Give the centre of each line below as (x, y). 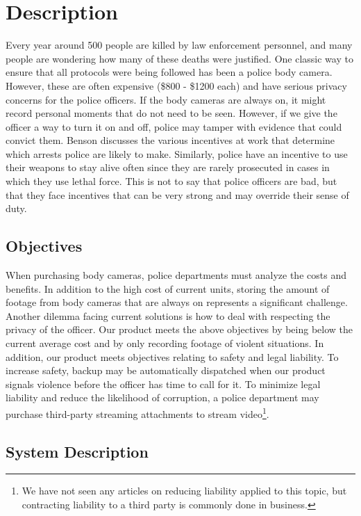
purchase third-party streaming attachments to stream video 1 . (137, 412)
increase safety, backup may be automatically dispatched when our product (166, 370)
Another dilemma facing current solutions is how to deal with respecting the (168, 315)
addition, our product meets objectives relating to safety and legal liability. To (172, 356)
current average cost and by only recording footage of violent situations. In (165, 343)
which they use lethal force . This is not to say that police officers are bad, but (171, 181)
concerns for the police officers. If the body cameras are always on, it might (166, 99)
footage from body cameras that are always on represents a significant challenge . (177, 302)
